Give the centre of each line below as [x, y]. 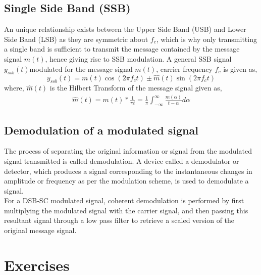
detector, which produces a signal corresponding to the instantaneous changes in [128, 171]
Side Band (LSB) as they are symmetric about [76, 39]
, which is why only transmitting [206, 39]
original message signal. [40, 230]
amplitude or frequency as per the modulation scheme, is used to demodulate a [126, 181]
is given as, [240, 68]
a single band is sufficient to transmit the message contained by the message [122, 49]
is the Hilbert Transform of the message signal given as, [136, 88]
